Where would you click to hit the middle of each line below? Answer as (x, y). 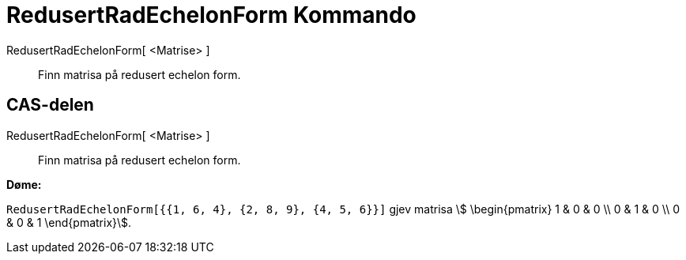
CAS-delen (50, 105)
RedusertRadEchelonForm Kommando (211, 15)
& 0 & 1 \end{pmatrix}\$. (69, 222)
